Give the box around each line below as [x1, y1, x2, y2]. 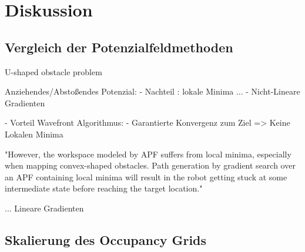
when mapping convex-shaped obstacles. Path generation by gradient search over [5, 159, 296, 172]
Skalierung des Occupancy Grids [5, 230, 207, 248]
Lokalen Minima [5, 127, 63, 140]
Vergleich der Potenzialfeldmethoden [5, 38, 233, 56]
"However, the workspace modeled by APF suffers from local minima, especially [5, 147, 291, 160]
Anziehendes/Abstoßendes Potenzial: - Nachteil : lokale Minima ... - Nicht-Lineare [5, 85, 300, 98]
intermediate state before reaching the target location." [5, 182, 203, 194]
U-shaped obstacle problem [5, 65, 102, 78]
